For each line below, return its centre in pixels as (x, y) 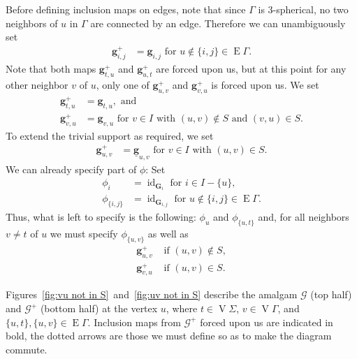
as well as (168, 233)
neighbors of (32, 23)
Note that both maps (51, 69)
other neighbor (37, 84)
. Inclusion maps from (134, 322)
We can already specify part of (71, 169)
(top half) (331, 294)
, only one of (123, 84)
